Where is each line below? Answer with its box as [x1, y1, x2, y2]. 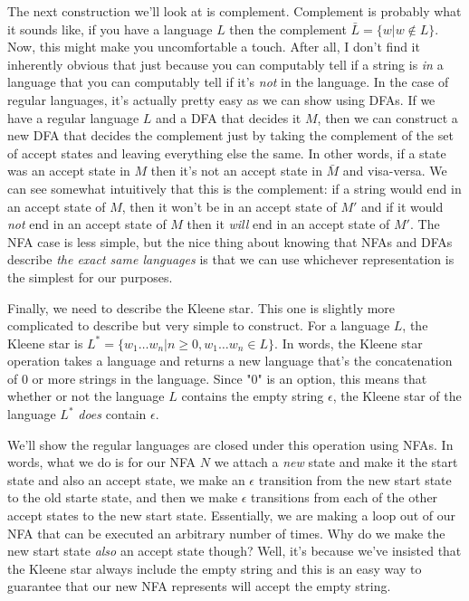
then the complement [229, 19, 347, 38]
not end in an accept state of [7, 215, 167, 234]
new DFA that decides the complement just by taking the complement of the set [7, 126, 454, 145]
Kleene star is [7, 333, 83, 352]
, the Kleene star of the [332, 386, 462, 405]
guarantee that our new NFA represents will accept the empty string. [7, 577, 391, 596]
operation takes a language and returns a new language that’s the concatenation [7, 351, 453, 370]
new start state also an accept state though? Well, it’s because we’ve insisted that [7, 541, 462, 560]
